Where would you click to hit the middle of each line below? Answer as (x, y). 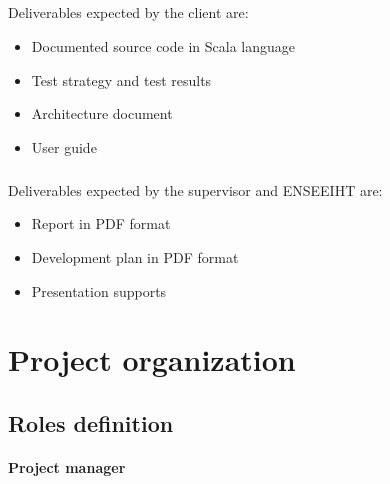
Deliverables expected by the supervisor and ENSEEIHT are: (195, 189)
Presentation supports (99, 290)
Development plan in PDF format (135, 256)
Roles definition (91, 422)
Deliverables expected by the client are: (128, 12)
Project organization (152, 359)
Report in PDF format (101, 223)
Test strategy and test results (121, 79)
